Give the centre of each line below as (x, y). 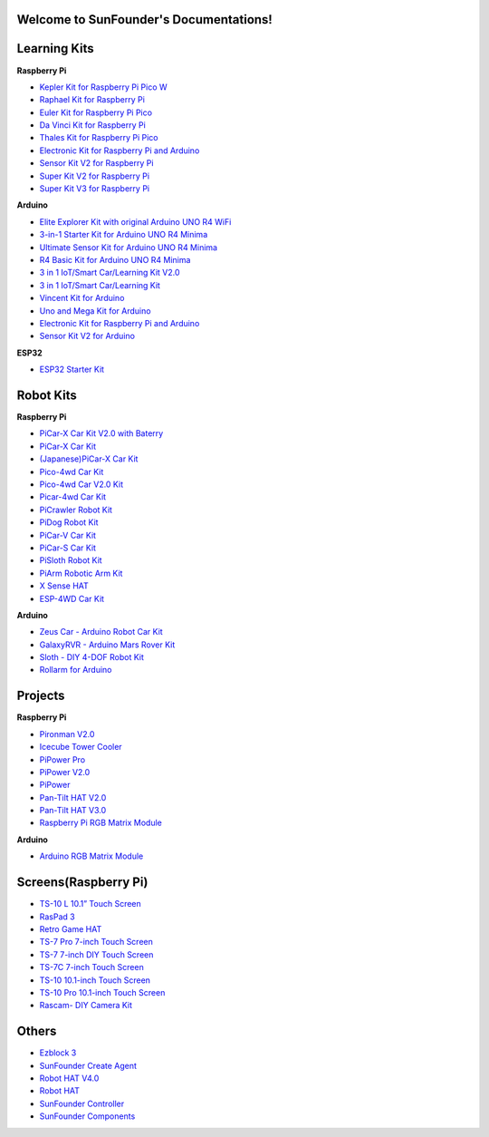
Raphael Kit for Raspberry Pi (92, 100)
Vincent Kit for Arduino (82, 298)
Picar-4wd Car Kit (73, 497)
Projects (41, 696)
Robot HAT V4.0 (69, 1078)
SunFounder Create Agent (88, 1065)
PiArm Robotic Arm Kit (81, 573)
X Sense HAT (64, 586)
